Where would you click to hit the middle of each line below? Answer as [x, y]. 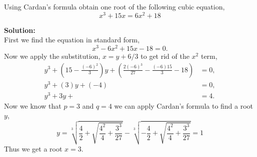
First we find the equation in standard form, [72, 40]
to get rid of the [165, 56]
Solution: [20, 30]
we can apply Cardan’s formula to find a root [184, 105]
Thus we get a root [33, 149]
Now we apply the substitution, [52, 56]
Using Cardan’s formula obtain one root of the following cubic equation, [114, 6]
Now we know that [33, 105]
